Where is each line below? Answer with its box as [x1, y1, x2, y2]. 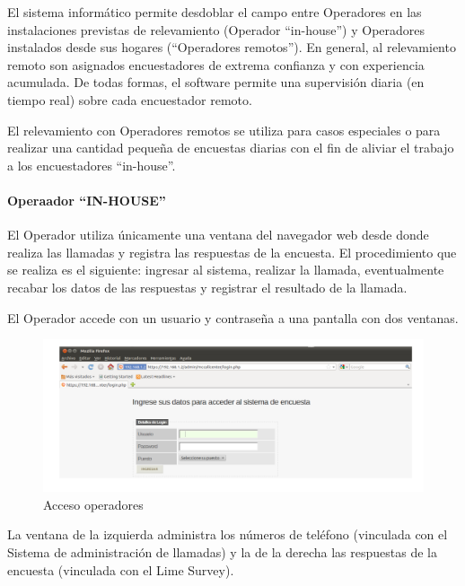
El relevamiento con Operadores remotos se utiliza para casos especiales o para [7, 120, 441, 139]
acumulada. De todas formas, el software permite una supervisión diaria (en [7, 73, 425, 92]
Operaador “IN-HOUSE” [7, 190, 166, 209]
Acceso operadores [43, 494, 144, 513]
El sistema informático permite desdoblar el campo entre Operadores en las [7, 3, 422, 21]
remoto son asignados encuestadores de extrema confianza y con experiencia [7, 55, 425, 74]
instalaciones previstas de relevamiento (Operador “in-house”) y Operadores [7, 20, 426, 39]
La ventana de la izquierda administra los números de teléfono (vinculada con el [7, 525, 448, 544]
